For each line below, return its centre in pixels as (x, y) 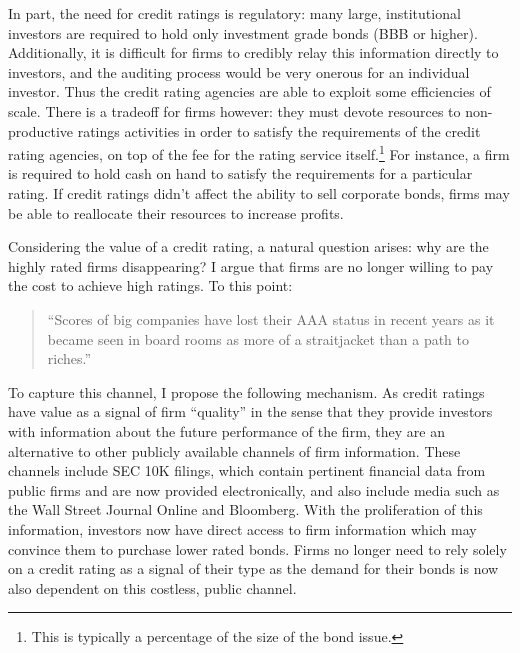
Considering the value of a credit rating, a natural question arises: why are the (248, 246)
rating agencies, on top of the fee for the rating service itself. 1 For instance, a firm (259, 152)
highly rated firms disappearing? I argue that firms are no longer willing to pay (251, 265)
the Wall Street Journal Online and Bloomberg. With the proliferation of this (245, 509)
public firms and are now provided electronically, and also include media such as (254, 489)
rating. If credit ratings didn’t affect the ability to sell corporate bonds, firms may (259, 193)
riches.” (69, 358)
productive (41, 130)
